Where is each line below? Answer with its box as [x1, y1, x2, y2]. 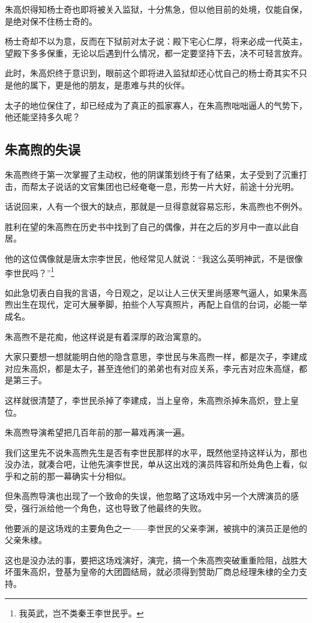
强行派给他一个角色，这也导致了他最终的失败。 [21, 502, 206, 514]
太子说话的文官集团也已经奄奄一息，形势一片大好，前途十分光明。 [38, 180, 299, 192]
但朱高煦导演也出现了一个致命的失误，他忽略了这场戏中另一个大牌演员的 [5, 490, 290, 502]
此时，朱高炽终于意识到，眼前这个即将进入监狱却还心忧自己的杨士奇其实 [5, 67, 290, 79]
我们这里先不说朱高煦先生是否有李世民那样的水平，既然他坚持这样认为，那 [5, 446, 299, 458]
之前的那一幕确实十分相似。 [21, 469, 131, 482]
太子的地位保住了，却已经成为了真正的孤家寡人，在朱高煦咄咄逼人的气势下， [5, 99, 307, 111]
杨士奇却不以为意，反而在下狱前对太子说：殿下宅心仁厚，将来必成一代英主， [5, 35, 307, 47]
